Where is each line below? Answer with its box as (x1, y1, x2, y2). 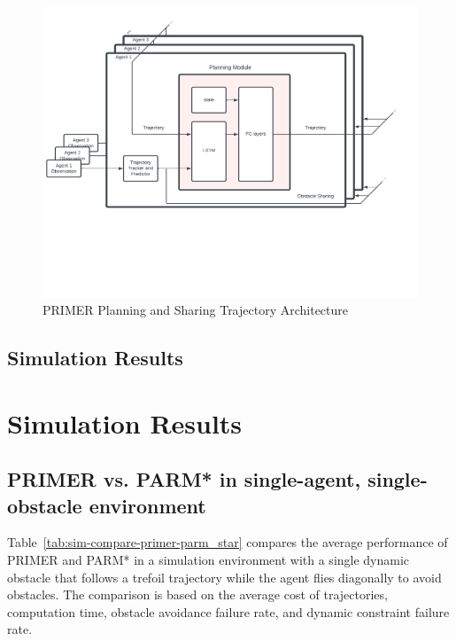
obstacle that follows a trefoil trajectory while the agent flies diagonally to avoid (7, 567, 442, 586)
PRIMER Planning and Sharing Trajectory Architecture (43, 301, 349, 319)
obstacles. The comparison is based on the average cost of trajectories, (7, 585, 388, 604)
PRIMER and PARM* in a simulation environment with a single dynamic (7, 551, 410, 569)
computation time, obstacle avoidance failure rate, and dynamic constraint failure (7, 602, 450, 621)
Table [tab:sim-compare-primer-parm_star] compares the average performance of (7, 533, 448, 551)
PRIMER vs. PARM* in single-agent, (7, 465, 361, 493)
